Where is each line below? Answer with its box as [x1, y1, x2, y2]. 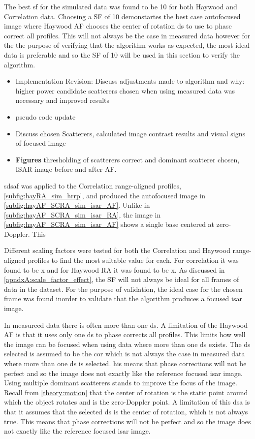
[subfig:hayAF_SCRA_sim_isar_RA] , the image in [4, 209, 161, 219]
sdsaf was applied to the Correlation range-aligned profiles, [4, 180, 181, 190]
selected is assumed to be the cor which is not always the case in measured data [4, 348, 245, 359]
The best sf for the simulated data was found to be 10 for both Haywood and [4, 1, 237, 11]
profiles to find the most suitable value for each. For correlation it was [28, 255, 239, 265]
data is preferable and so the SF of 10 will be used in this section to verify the [4, 49, 240, 60]
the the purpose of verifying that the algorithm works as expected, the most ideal [4, 40, 250, 50]
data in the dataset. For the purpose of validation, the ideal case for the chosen [4, 283, 243, 294]
